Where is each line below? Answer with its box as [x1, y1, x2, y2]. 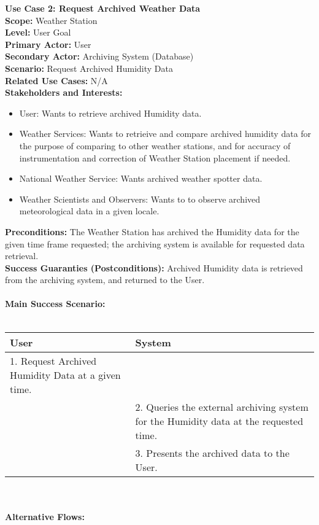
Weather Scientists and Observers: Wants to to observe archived [19, 192, 261, 205]
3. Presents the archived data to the [135, 445, 290, 460]
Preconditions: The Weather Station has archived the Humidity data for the [5, 225, 299, 238]
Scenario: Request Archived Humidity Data [5, 61, 173, 74]
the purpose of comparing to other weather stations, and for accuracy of [19, 139, 291, 152]
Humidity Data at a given [10, 367, 121, 382]
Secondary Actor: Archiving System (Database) [5, 50, 194, 63]
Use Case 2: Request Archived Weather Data [5, 2, 201, 14]
